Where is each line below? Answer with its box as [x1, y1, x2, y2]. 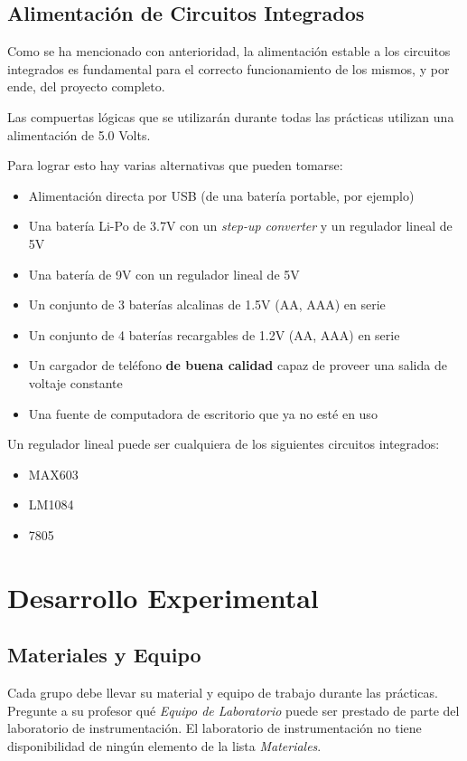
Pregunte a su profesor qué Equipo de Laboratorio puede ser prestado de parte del [7, 700, 460, 719]
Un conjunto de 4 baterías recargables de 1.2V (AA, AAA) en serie [28, 325, 400, 344]
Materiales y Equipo [7, 641, 201, 669]
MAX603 [28, 464, 79, 483]
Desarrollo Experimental [7, 578, 319, 615]
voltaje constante [28, 373, 123, 392]
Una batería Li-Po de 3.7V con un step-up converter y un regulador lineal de [28, 216, 453, 235]
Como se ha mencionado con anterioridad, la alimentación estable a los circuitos [7, 42, 451, 61]
